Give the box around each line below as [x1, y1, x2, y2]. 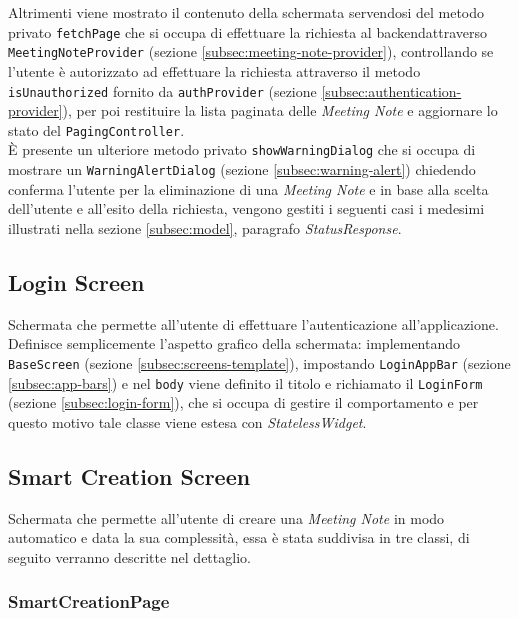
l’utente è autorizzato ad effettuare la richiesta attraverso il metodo [8, 60, 421, 81]
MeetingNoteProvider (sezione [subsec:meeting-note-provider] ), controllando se [8, 41, 494, 62]
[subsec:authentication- [321, 80, 462, 101]
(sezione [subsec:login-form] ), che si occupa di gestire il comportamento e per [8, 392, 479, 413]
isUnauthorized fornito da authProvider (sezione [8, 80, 317, 101]
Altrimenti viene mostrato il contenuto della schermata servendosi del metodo [8, 2, 485, 22]
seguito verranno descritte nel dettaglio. [8, 546, 251, 567]
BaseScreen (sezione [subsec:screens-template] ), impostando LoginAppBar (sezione [8, 352, 511, 373]
